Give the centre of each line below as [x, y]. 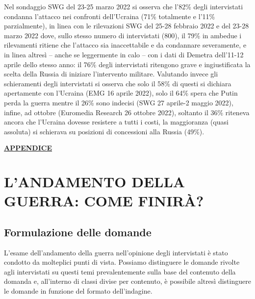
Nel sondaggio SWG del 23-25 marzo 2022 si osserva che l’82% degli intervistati [124, 6]
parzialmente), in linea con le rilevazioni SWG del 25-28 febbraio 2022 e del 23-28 [127, 26]
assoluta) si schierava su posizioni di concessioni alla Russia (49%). [104, 131]
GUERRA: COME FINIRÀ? [104, 201]
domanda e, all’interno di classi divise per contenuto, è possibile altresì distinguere [127, 281]
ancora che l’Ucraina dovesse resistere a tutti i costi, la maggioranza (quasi [116, 122]
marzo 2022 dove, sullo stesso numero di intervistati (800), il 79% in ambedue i [123, 35]
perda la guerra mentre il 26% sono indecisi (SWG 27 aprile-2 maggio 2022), [119, 102]
